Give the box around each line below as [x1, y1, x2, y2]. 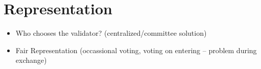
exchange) [15, 55, 47, 65]
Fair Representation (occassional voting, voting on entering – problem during [15, 44, 257, 55]
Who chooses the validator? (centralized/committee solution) [15, 28, 207, 38]
